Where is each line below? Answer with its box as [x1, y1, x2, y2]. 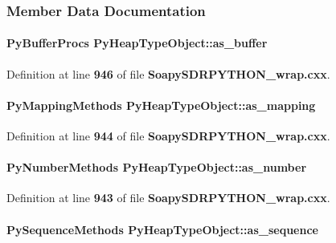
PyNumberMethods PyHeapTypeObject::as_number [6, 159, 307, 176]
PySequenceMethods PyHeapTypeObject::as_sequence [6, 221, 318, 237]
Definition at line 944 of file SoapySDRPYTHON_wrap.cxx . [6, 128, 330, 144]
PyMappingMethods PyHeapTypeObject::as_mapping [6, 96, 316, 113]
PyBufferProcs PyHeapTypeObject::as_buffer [6, 34, 268, 51]
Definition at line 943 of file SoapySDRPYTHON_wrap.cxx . [6, 189, 330, 206]
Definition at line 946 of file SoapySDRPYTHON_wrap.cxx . [6, 65, 330, 82]
